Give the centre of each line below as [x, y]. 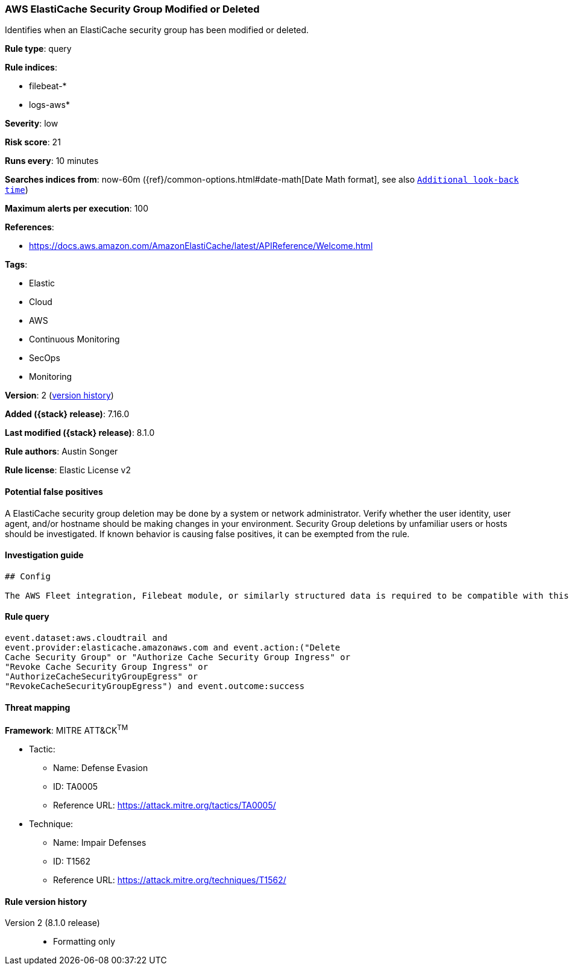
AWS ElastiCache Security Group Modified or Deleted [132, 9]
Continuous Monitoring [74, 339]
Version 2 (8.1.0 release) [52, 923]
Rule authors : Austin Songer [61, 452]
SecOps [45, 358]
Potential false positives [54, 491]
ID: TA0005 [76, 786]
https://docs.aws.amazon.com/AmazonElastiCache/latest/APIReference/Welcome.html [201, 246]
